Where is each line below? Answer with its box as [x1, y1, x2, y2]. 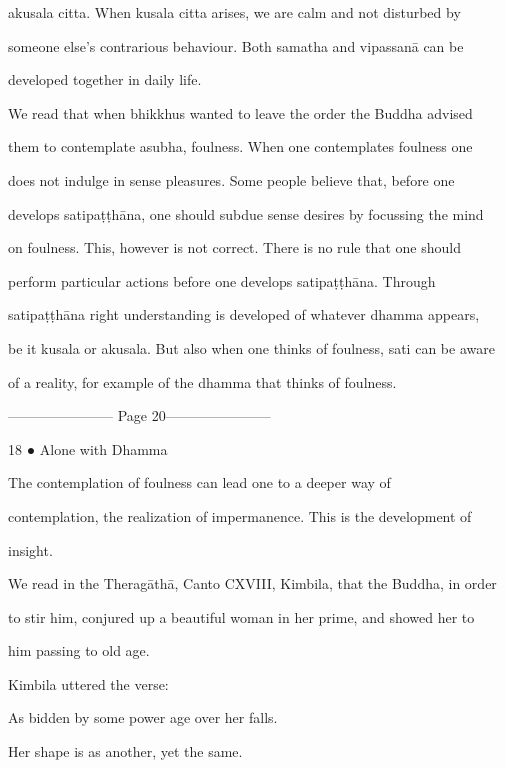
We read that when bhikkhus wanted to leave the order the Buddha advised [8, 102, 473, 123]
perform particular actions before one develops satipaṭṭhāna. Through [8, 270, 436, 291]
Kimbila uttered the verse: [8, 673, 169, 694]
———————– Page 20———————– [8, 405, 271, 426]
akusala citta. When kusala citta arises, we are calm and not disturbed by [8, 2, 461, 22]
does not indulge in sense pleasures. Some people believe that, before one [8, 169, 455, 190]
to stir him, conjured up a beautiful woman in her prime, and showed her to [8, 606, 475, 627]
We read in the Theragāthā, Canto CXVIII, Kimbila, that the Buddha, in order [8, 573, 497, 594]
